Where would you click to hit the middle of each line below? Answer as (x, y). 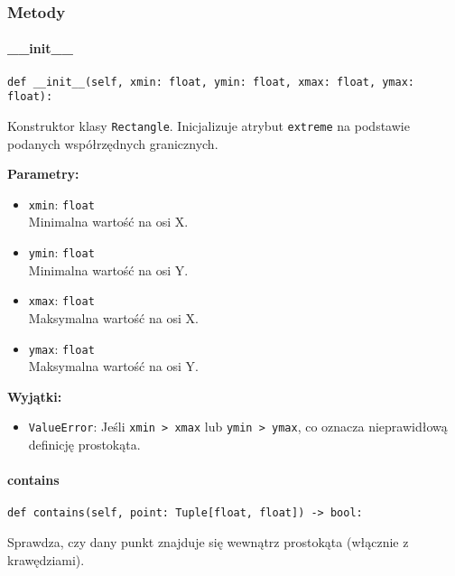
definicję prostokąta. (84, 445)
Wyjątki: (35, 396)
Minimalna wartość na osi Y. (108, 269)
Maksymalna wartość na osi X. (113, 317)
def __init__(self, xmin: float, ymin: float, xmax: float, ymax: (211, 82)
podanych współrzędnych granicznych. (113, 143)
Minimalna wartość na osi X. (108, 222)
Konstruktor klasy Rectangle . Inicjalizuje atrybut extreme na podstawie (209, 125)
